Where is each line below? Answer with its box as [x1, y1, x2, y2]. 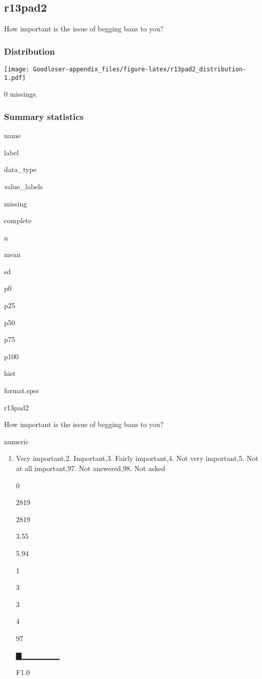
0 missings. [4, 89, 38, 99]
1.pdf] [4, 74, 26, 81]
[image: [4, 66, 30, 73]
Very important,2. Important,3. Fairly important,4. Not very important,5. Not [16, 453, 258, 463]
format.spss [4, 385, 39, 396]
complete [4, 215, 32, 226]
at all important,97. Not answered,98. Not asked [16, 463, 166, 474]
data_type [4, 164, 37, 175]
